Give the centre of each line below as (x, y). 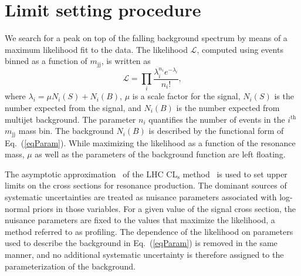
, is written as (126, 61)
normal (17, 208)
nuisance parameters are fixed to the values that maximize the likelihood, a (140, 220)
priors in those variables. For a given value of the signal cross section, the (164, 208)
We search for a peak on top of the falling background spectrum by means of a (146, 38)
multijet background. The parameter (70, 119)
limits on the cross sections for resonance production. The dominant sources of (146, 185)
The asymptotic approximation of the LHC (84, 174)
